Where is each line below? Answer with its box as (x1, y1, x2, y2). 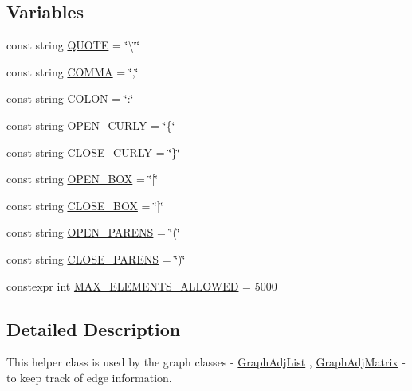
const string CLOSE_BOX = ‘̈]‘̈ (6, 197, 163, 213)
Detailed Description (6, 316, 181, 341)
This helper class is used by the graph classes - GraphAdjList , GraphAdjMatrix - (6, 354, 406, 370)
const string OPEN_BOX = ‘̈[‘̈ (6, 170, 159, 187)
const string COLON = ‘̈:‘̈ (6, 90, 134, 107)
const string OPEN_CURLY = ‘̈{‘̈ (6, 116, 175, 133)
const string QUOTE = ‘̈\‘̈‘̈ (6, 37, 140, 53)
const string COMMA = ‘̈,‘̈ (6, 63, 139, 80)
